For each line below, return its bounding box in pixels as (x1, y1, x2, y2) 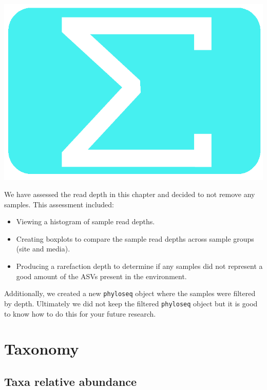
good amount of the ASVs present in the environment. (16, 270, 187, 281)
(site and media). (16, 243, 70, 254)
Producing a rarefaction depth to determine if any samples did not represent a (16, 261, 263, 271)
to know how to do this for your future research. (4, 308, 156, 319)
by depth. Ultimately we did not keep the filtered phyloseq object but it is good (4, 298, 258, 308)
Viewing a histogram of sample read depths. (16, 216, 155, 227)
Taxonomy (4, 338, 79, 359)
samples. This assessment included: (4, 199, 115, 209)
